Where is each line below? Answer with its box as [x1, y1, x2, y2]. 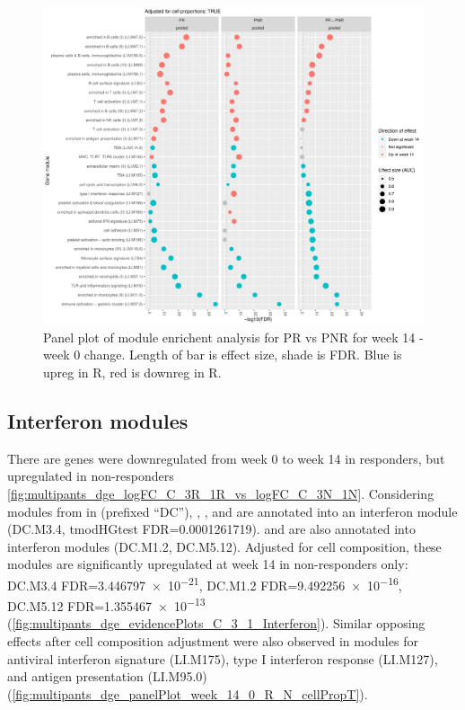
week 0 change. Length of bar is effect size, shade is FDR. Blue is [43, 345, 402, 364]
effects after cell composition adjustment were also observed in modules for [7, 632, 418, 651]
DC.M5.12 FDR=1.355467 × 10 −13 [7, 594, 206, 615]
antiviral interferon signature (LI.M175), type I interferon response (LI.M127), [7, 649, 438, 668]
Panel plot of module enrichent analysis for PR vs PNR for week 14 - [43, 327, 424, 346]
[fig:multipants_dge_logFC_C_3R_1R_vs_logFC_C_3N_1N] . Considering [7, 484, 434, 502]
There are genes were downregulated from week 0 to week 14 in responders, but [7, 448, 445, 467]
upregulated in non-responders [7, 466, 174, 485]
